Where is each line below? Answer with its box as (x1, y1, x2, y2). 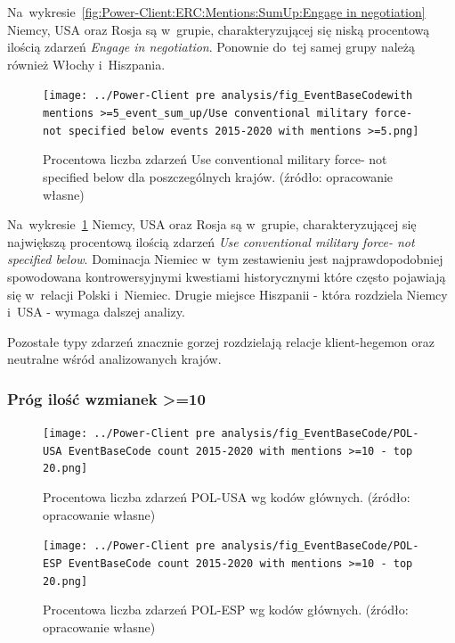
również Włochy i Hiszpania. (7, 54, 166, 73)
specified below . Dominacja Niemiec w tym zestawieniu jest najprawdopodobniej (7, 250, 443, 268)
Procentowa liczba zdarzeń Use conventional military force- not (43, 150, 387, 169)
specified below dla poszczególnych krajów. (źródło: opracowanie (43, 167, 394, 185)
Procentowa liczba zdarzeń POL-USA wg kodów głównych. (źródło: (43, 488, 410, 507)
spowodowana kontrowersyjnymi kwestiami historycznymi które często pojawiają (7, 267, 446, 285)
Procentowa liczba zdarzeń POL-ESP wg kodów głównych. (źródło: (43, 600, 409, 619)
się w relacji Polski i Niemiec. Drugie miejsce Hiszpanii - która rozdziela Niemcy (7, 284, 448, 303)
